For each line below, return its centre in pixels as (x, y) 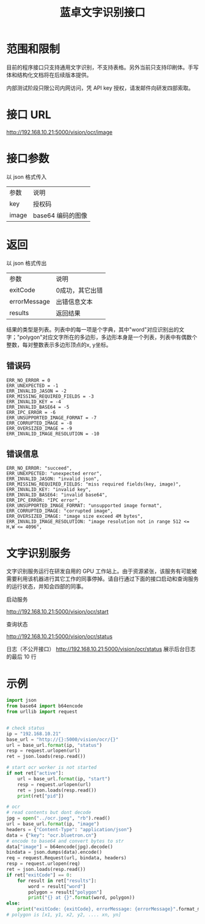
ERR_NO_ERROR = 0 (28, 380)
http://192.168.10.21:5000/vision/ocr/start (57, 612)
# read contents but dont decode (49, 813)
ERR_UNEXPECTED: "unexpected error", (54, 474)
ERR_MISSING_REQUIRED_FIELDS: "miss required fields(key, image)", (94, 484)
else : (13, 904)
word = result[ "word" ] (57, 886)
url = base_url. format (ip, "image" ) (53, 824)
